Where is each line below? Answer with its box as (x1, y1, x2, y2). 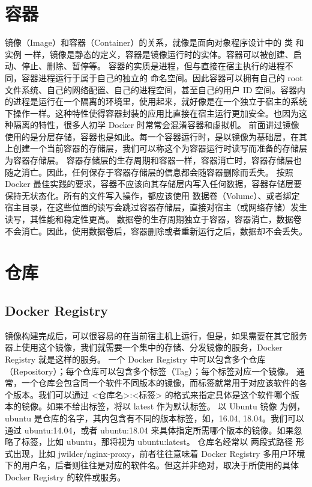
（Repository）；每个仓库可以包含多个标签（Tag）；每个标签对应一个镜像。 (5, 364, 294, 377)
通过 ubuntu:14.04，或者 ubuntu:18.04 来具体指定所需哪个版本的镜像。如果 (5, 423, 294, 436)
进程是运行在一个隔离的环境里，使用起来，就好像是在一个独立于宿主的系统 (13, 95, 307, 108)
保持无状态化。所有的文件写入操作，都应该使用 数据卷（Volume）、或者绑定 (5, 189, 300, 201)
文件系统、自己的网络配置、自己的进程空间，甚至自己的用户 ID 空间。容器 (5, 83, 298, 96)
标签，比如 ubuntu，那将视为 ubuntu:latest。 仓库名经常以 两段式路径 (21, 435, 293, 448)
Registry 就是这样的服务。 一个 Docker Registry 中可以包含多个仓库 (5, 352, 266, 365)
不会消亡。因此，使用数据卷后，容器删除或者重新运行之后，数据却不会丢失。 (5, 224, 307, 237)
